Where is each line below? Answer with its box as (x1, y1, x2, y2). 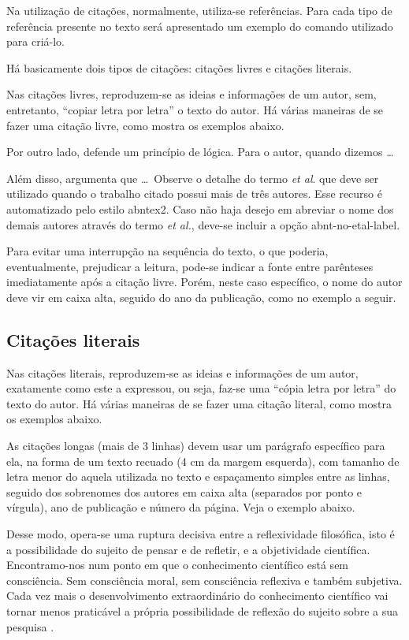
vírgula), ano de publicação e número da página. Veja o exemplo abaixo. (6, 499, 355, 515)
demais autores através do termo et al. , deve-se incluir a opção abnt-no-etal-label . (6, 216, 400, 233)
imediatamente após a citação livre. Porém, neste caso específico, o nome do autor (6, 273, 403, 290)
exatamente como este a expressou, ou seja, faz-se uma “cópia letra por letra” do (6, 380, 396, 396)
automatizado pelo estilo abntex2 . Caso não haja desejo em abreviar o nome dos (6, 200, 394, 217)
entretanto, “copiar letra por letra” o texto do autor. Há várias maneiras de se (6, 101, 384, 117)
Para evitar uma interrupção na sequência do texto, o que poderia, (6, 243, 329, 259)
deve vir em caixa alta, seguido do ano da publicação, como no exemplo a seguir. (6, 288, 396, 305)
